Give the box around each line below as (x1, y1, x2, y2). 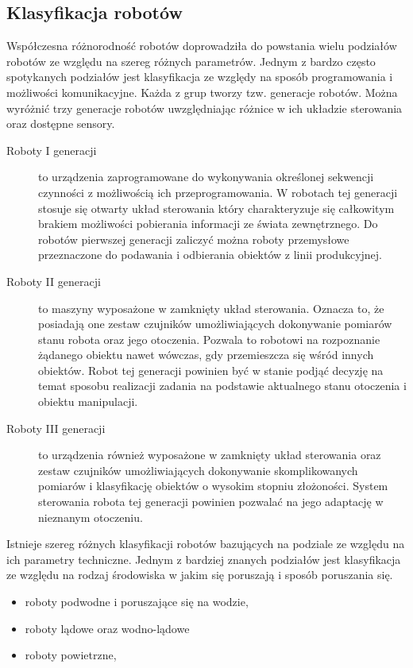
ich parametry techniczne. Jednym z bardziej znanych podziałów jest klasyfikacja (6, 550, 401, 567)
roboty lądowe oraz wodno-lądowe (25, 620, 190, 636)
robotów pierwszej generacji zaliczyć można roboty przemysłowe (38, 230, 349, 247)
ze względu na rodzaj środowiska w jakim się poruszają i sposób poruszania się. (6, 566, 393, 583)
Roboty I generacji (6, 141, 97, 158)
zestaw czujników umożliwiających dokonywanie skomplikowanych (38, 461, 358, 478)
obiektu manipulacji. (38, 393, 138, 410)
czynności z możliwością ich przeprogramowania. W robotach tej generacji (38, 183, 398, 200)
